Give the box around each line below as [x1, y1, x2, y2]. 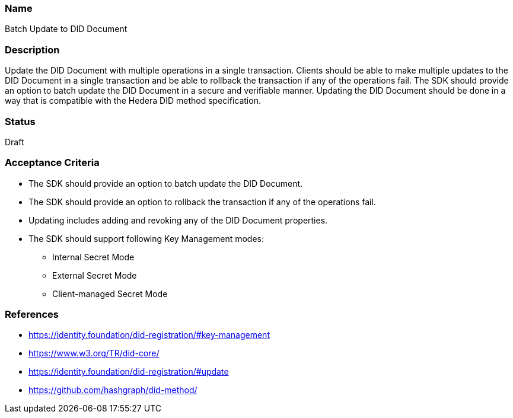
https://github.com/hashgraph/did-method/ [28, 385, 197, 395]
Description [5, 43, 60, 56]
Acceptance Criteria [5, 157, 100, 169]
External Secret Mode [52, 270, 137, 280]
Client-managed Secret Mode [52, 288, 168, 299]
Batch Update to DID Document [5, 24, 128, 34]
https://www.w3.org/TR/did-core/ [28, 348, 160, 359]
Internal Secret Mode [52, 251, 135, 262]
